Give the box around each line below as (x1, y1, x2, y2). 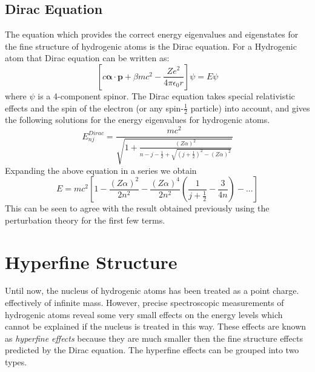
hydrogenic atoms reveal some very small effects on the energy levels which (5, 308, 283, 321)
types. (5, 356, 27, 368)
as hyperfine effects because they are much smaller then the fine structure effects (5, 331, 303, 344)
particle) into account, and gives (190, 101, 310, 114)
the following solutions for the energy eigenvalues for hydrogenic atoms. (5, 113, 270, 126)
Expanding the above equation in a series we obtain (5, 164, 197, 176)
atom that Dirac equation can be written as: (5, 51, 170, 64)
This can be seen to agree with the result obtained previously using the (5, 202, 270, 214)
